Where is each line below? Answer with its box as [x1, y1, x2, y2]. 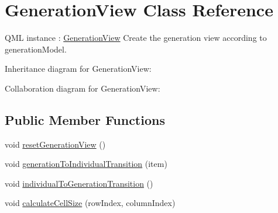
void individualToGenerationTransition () [5, 177, 153, 189]
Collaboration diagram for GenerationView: [5, 82, 160, 94]
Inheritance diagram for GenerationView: [5, 62, 152, 75]
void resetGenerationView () [5, 138, 106, 150]
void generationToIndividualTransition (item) [5, 158, 167, 170]
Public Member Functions [5, 110, 165, 128]
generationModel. [5, 43, 67, 55]
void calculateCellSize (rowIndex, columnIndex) [5, 197, 176, 209]
